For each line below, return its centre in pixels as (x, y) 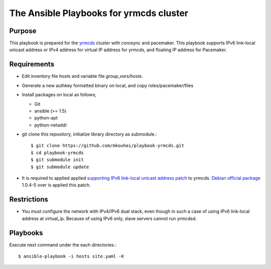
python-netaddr (51, 125)
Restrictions (29, 199)
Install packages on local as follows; (59, 95)
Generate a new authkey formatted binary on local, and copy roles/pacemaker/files (108, 85)
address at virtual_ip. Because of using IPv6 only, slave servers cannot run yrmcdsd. (109, 218)
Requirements (32, 64)
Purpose (23, 31)
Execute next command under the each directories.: (63, 245)
